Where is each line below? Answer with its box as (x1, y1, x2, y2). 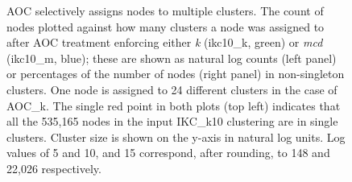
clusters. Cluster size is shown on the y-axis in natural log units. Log (6, 128, 346, 145)
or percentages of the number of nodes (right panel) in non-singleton (6, 65, 345, 82)
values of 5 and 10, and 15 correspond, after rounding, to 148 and (6, 144, 330, 161)
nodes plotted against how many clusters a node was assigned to (6, 18, 325, 35)
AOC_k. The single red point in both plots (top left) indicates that (6, 97, 341, 114)
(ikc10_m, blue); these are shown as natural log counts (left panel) (6, 49, 337, 66)
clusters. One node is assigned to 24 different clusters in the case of (6, 81, 338, 97)
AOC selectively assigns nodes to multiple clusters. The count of (6, 2, 324, 19)
